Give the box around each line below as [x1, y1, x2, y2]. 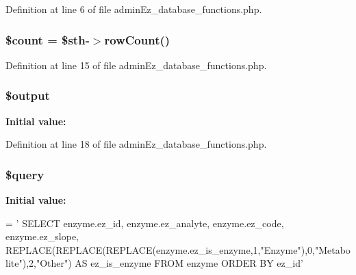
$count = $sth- [5, 31, 90, 48]
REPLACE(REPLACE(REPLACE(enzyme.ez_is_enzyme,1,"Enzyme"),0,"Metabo [5, 242, 351, 257]
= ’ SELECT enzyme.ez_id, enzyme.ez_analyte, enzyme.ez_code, [5, 215, 284, 230]
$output [5, 87, 50, 104]
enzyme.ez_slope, [5, 229, 79, 244]
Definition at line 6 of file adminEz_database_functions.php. [5, 2, 262, 16]
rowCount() [104, 31, 170, 48]
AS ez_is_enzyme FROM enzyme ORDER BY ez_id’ [75, 256, 303, 270]
